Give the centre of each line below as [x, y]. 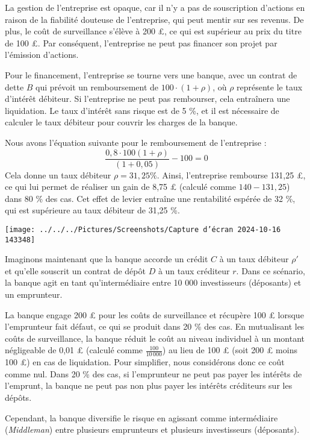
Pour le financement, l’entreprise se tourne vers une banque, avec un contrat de [151, 74]
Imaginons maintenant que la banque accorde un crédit [107, 259]
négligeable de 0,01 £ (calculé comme [74, 350]
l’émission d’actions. [42, 55]
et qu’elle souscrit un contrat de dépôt [75, 270]
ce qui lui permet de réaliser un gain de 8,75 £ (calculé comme [120, 187]
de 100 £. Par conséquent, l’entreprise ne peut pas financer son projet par [141, 42]
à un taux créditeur [194, 270]
